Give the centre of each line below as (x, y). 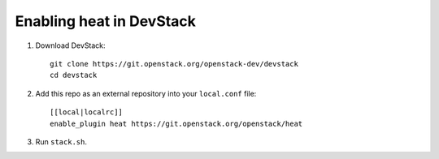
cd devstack (74, 75)
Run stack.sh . (61, 141)
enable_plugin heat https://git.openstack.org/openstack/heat (176, 123)
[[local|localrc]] (87, 112)
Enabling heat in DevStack (106, 21)
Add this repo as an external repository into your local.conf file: (146, 93)
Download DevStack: (70, 45)
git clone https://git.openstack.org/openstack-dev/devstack (174, 64)
